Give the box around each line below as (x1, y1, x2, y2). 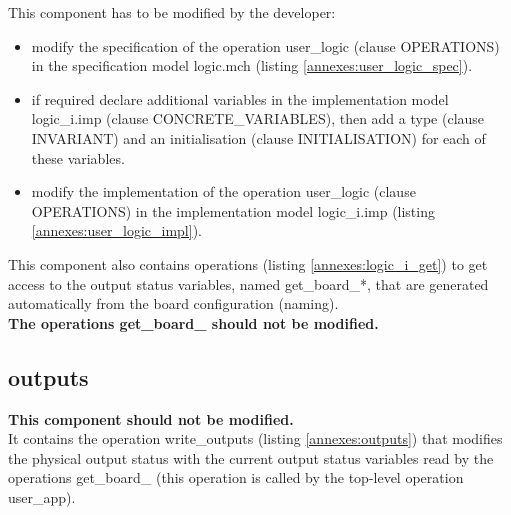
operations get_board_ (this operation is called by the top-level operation (8, 467, 464, 488)
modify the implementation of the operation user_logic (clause (31, 181, 416, 202)
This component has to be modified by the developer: (8, 2, 336, 22)
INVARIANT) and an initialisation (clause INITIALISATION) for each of (31, 127, 486, 148)
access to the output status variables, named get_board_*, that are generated (8, 273, 489, 294)
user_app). (8, 486, 76, 507)
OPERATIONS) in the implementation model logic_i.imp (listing (31, 200, 435, 221)
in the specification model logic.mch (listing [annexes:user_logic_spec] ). (31, 55, 473, 76)
